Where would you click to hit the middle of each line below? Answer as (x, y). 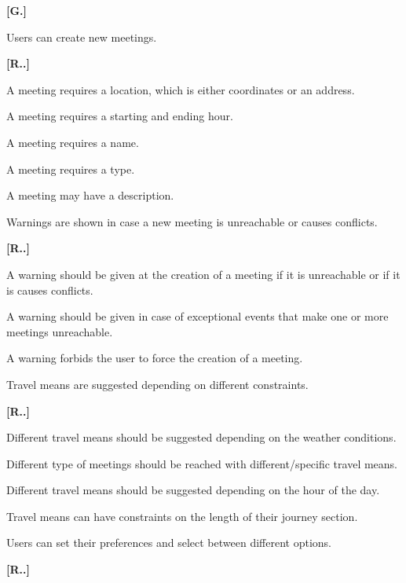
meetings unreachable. (60, 331)
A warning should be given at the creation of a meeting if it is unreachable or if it (203, 274)
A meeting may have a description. (90, 195)
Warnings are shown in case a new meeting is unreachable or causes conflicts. (192, 221)
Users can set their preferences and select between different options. (169, 543)
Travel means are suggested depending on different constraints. (157, 384)
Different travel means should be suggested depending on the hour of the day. (193, 490)
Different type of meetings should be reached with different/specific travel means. (202, 463)
